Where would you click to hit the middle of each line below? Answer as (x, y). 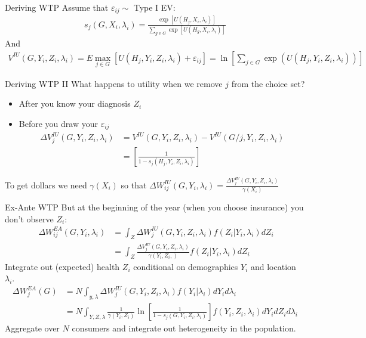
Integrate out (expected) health (62, 266)
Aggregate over (32, 328)
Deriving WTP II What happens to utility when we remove (114, 83)
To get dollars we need (46, 184)
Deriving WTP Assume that (57, 7)
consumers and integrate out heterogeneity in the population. (184, 328)
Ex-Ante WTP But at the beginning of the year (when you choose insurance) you (154, 207)
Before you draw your (58, 124)
